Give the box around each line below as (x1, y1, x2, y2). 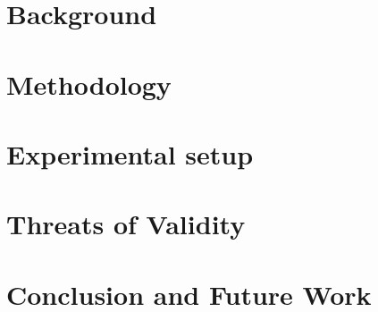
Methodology (6, 65, 172, 102)
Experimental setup (6, 135, 254, 172)
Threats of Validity (6, 206, 246, 242)
